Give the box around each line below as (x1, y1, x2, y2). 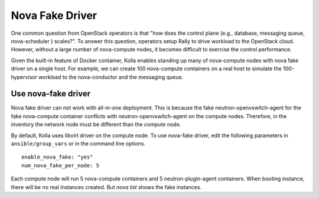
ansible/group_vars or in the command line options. (11, 139, 146, 147)
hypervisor (11, 73, 38, 80)
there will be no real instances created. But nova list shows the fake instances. (11, 183, 202, 190)
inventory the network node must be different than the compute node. (11, 121, 181, 128)
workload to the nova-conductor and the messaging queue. (38, 73, 184, 80)
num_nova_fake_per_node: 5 (21, 162, 100, 168)
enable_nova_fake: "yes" (21, 154, 93, 161)
